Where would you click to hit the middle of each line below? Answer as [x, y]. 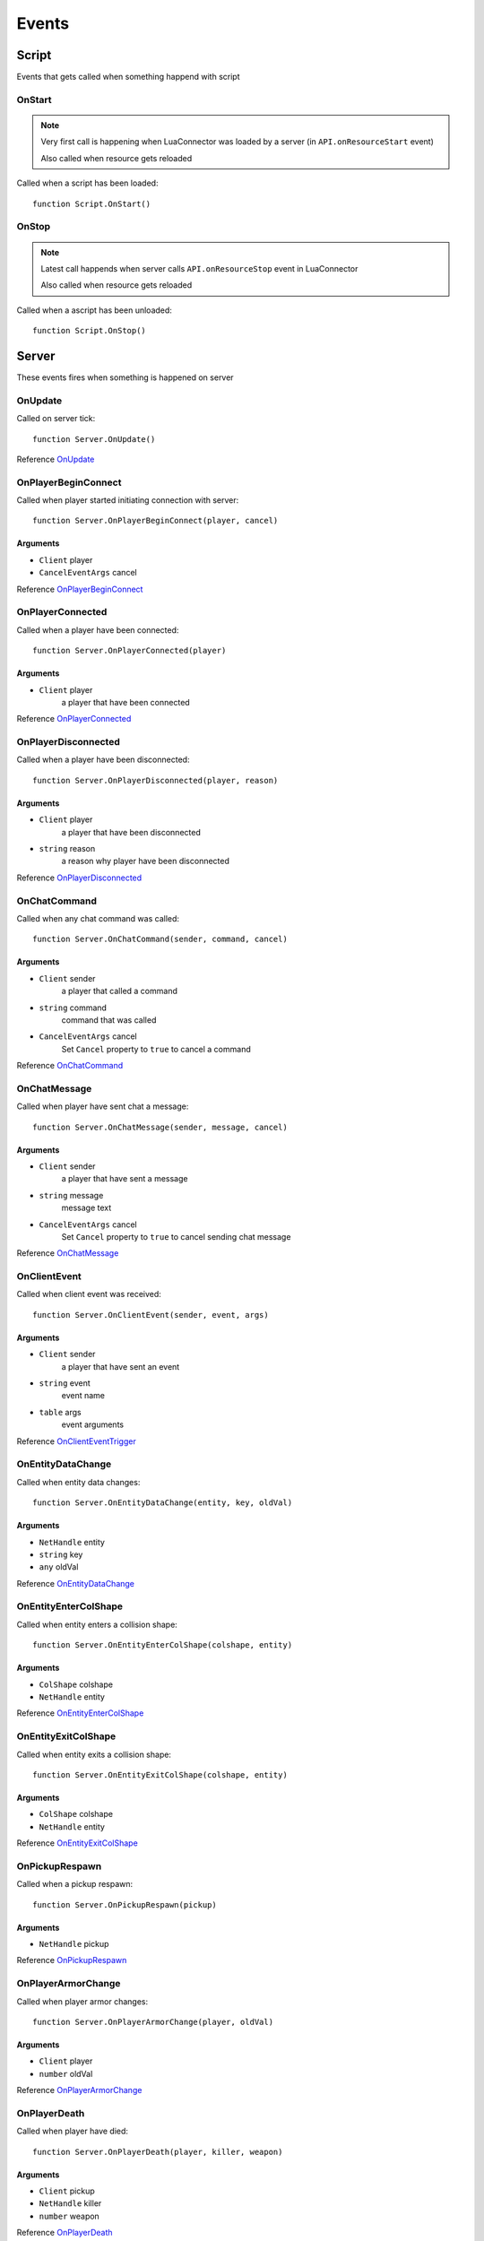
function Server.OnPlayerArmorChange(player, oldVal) [153, 2022]
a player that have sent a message [125, 1179]
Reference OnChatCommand [70, 1066]
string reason [67, 849]
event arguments [93, 1424]
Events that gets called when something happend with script [128, 77]
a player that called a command [120, 991]
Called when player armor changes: [82, 2001]
